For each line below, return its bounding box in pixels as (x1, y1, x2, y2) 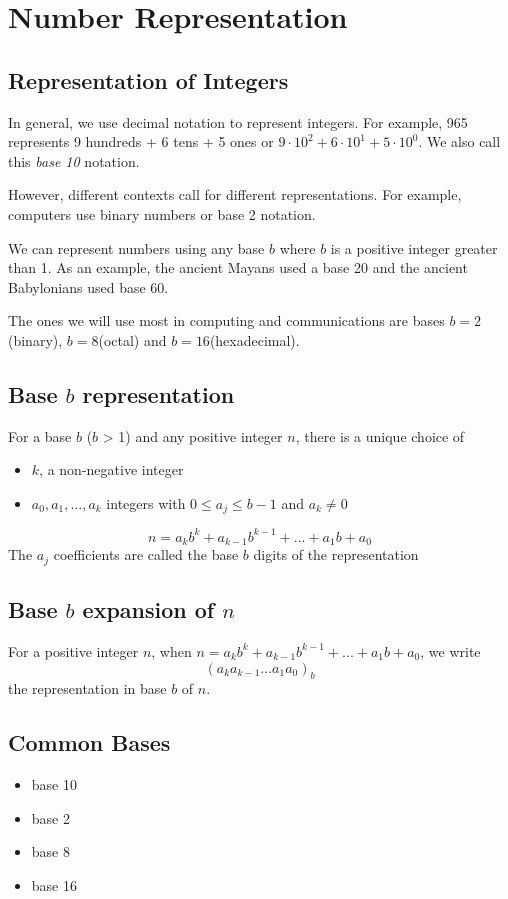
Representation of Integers (8, 64, 289, 95)
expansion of (82, 594, 215, 625)
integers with (106, 492, 186, 513)
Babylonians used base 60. (8, 276, 169, 297)
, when (151, 640, 192, 661)
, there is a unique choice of (295, 425, 465, 446)
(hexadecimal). (209, 329, 300, 350)
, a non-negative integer (39, 459, 184, 480)
